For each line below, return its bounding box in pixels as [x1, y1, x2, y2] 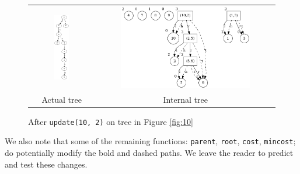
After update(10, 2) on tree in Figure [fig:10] [28, 115, 193, 127]
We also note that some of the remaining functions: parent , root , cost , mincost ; [5, 135, 296, 147]
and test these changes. [5, 158, 88, 170]
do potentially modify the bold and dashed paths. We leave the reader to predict [5, 146, 294, 158]
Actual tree [41, 93, 82, 105]
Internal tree [163, 93, 208, 105]
